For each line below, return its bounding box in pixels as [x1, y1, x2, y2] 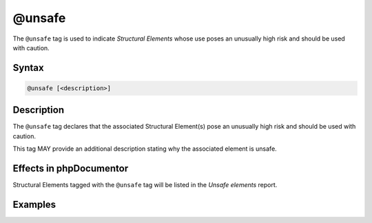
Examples [12, 198, 56, 210]
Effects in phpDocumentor [12, 162, 129, 175]
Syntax [12, 62, 44, 74]
